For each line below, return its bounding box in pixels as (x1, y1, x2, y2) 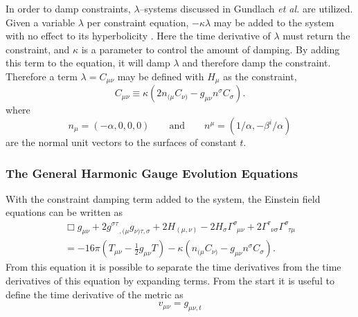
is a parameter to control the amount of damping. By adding (81, 42, 340, 56)
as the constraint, (223, 69, 297, 83)
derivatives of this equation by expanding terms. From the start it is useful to (6, 273, 334, 287)
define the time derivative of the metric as (6, 287, 184, 301)
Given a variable (6, 15, 75, 29)
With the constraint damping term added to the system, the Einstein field (6, 191, 321, 206)
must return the (283, 28, 350, 43)
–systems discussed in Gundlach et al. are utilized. (139, 1, 353, 15)
